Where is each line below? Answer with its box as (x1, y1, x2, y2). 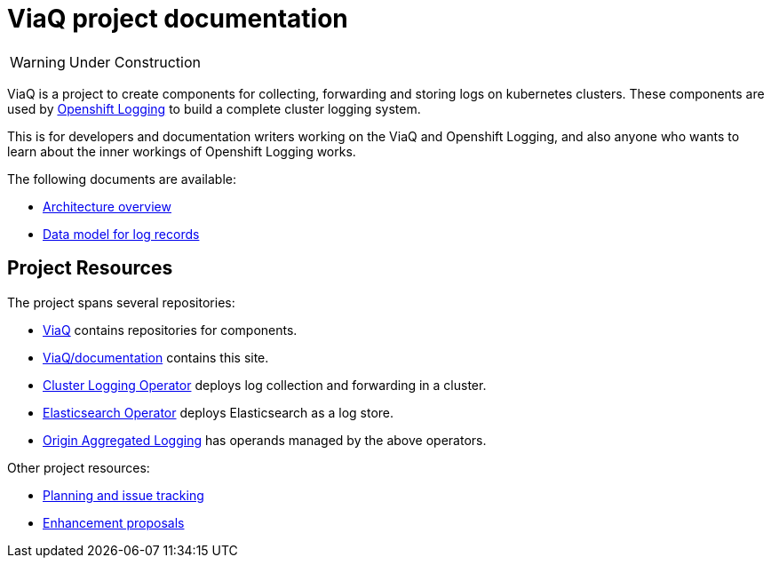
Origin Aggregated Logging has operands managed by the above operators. (43, 432, 487, 448)
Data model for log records (43, 226, 200, 242)
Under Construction (68, 52, 202, 71)
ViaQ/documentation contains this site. (43, 349, 269, 365)
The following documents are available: (7, 171, 236, 187)
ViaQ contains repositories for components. (43, 322, 298, 338)
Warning (10, 52, 66, 71)
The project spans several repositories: (7, 294, 235, 310)
